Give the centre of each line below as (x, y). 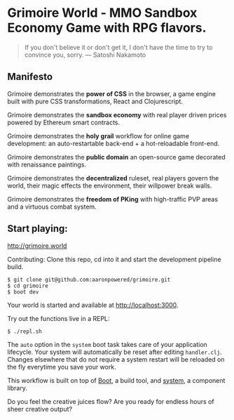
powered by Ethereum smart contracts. (64, 122)
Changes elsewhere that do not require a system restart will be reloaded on (116, 359)
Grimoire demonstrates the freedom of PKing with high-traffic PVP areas (113, 199)
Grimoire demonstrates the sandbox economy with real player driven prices (117, 114)
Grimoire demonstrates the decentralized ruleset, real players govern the (113, 178)
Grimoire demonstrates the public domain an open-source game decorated (116, 157)
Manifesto (30, 77)
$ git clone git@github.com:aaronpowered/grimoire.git (89, 280)
